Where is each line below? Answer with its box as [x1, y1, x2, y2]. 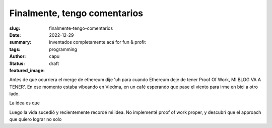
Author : [9, 53, 26, 59]
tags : [9, 46, 21, 52]
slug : [9, 25, 20, 31]
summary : [9, 39, 32, 45]
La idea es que [9, 100, 40, 106]
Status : [9, 60, 25, 67]
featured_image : [9, 67, 45, 73]
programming [49, 46, 78, 52]
